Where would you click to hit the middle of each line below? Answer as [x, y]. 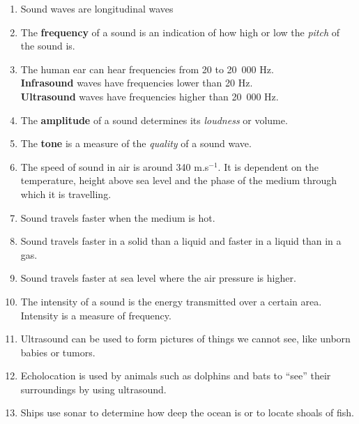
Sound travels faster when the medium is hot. [118, 217]
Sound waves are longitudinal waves [97, 8]
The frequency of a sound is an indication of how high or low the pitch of [180, 32]
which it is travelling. [66, 194]
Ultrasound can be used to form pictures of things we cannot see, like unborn [185, 339]
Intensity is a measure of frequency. [96, 315]
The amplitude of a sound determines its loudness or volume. [154, 120]
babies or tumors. [58, 352]
